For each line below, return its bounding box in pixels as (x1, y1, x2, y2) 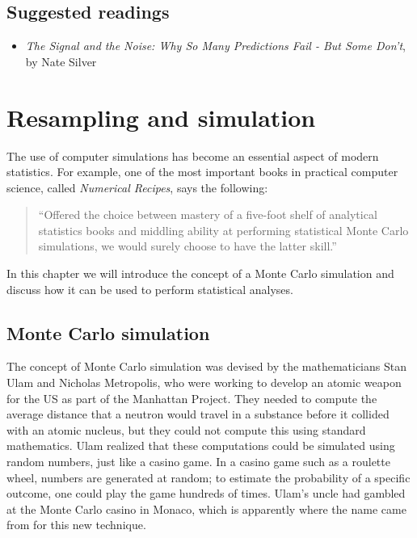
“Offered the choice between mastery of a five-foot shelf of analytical (38, 206, 377, 223)
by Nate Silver (25, 53, 97, 69)
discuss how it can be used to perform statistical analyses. (6, 280, 293, 297)
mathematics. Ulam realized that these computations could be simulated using (6, 437, 395, 454)
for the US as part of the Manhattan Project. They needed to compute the (6, 389, 377, 406)
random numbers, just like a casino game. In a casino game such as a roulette (6, 453, 390, 470)
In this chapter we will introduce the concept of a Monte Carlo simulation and (6, 265, 394, 282)
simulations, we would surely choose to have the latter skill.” (38, 237, 337, 254)
